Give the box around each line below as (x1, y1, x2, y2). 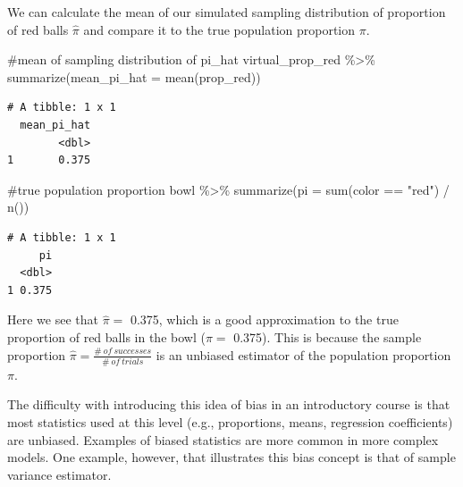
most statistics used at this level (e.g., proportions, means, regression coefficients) (7, 413, 453, 431)
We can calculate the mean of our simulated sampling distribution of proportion (7, 3, 446, 21)
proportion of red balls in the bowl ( (7, 327, 206, 346)
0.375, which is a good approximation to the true (130, 310, 399, 329)
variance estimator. (7, 465, 112, 483)
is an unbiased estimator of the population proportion (156, 345, 451, 364)
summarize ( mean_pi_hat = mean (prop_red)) (7, 67, 261, 86)
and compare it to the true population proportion (83, 20, 356, 38)
